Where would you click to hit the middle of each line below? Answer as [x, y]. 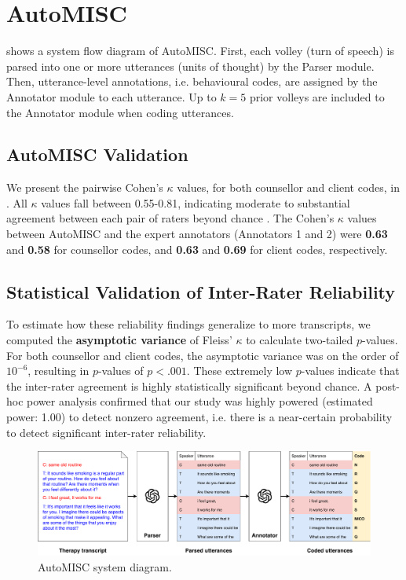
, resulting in [59, 371]
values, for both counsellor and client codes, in [289, 187]
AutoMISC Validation [97, 154]
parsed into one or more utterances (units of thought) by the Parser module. [190, 66]
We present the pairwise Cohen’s [85, 187]
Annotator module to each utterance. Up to [112, 96]
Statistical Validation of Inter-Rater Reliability [201, 291]
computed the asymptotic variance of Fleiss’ [119, 340]
